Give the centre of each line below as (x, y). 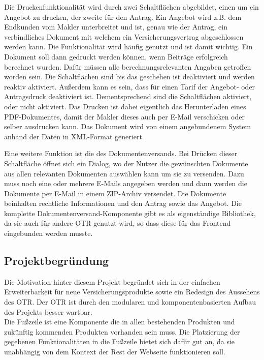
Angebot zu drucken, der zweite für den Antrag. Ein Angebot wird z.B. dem (123, 17)
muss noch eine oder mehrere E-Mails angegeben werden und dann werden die (126, 183)
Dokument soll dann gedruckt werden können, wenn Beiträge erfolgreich (116, 56)
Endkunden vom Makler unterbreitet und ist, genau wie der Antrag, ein (116, 27)
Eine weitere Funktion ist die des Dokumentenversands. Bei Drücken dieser (121, 153)
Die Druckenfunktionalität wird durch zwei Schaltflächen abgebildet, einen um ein (131, 7)
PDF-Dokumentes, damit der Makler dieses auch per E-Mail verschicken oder (124, 116)
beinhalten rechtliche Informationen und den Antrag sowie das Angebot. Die (123, 203)
